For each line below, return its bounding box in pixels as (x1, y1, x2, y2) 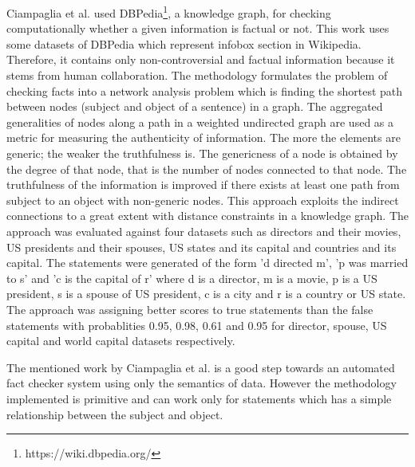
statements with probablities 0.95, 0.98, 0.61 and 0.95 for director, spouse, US (6, 316, 387, 333)
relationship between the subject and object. (6, 406, 223, 422)
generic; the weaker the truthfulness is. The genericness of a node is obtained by (6, 145, 398, 161)
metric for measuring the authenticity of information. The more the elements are (6, 129, 401, 146)
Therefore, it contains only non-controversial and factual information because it (6, 51, 395, 68)
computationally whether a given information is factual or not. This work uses (6, 20, 389, 37)
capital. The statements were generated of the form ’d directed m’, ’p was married (6, 254, 409, 271)
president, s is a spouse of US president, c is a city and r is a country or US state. (6, 285, 406, 302)
